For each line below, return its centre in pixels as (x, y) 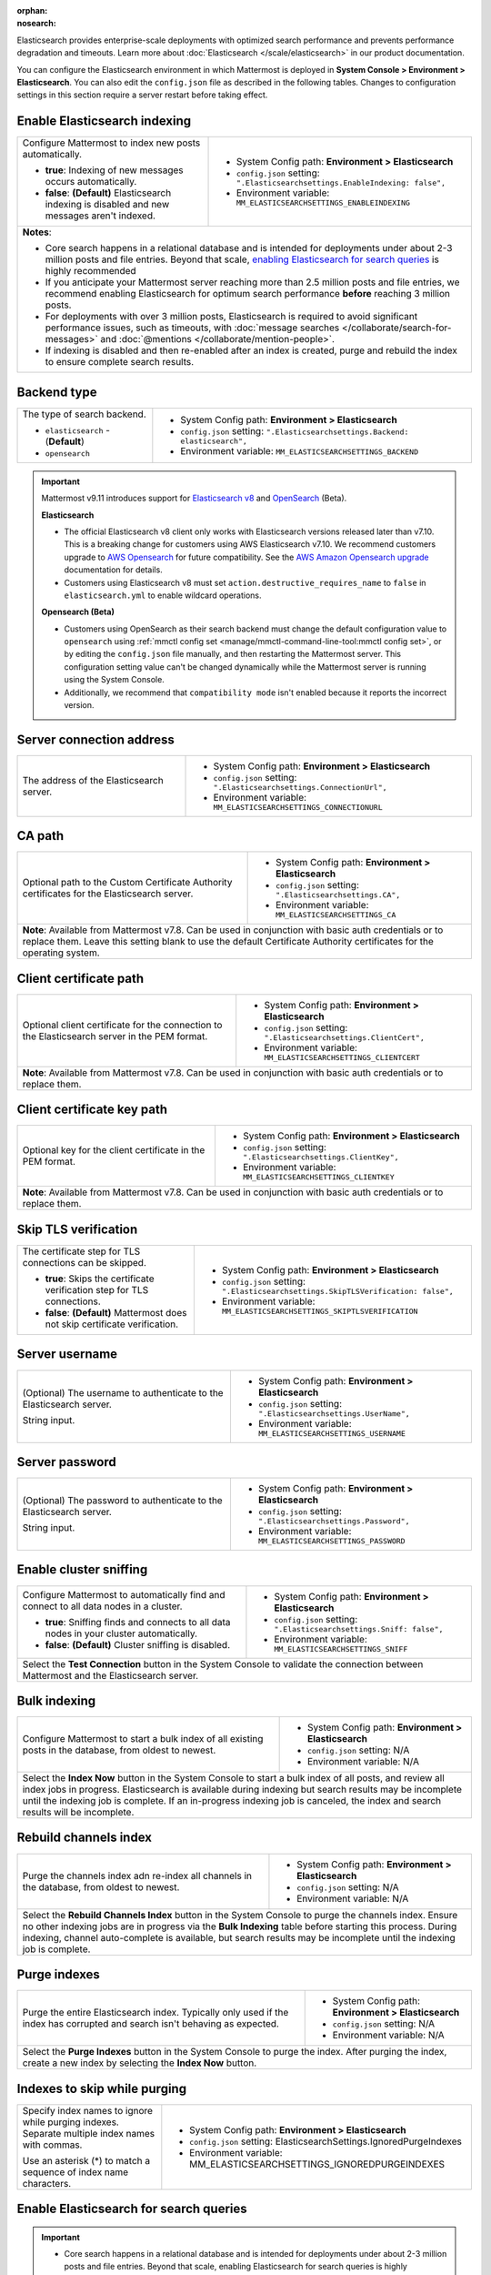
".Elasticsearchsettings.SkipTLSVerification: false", (337, 1291)
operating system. (61, 953)
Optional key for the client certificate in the (114, 1150)
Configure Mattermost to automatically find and (124, 1594)
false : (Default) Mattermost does (116, 1312)
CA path (40, 836)
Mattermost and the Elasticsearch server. (110, 1675)
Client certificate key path (92, 1110)
